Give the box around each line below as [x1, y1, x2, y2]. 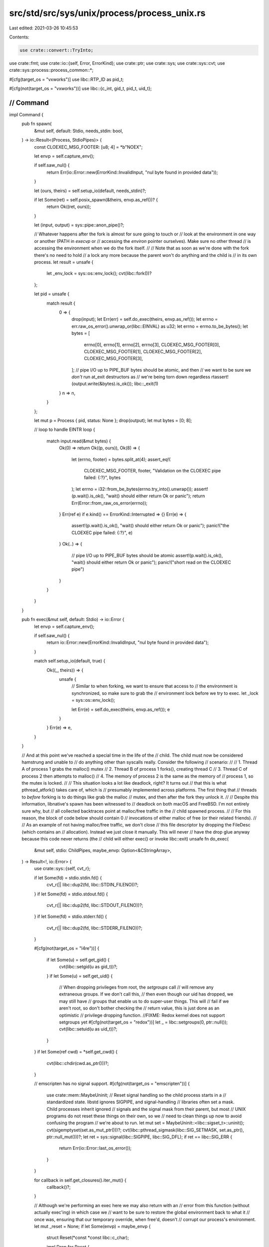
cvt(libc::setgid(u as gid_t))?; [59, 964, 118, 970]
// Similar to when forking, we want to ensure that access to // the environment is [71, 683, 238, 689]
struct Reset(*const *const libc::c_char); [46, 1235, 129, 1241]
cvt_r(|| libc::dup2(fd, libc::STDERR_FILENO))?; [46, 925, 142, 931]
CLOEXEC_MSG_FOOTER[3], [84, 356, 143, 362]
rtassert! [211, 374, 229, 380]
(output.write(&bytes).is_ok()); [71, 381, 133, 387]
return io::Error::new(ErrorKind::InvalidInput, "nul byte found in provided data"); [46, 639, 209, 645]
